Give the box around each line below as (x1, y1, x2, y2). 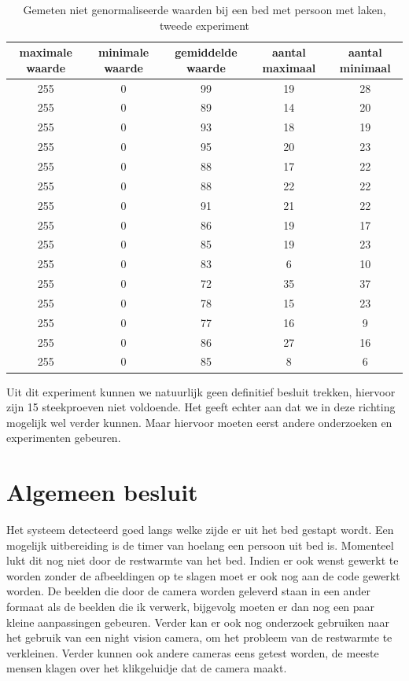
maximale (19, 44, 72, 61)
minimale (98, 44, 149, 61)
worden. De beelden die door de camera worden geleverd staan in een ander (6, 583, 370, 599)
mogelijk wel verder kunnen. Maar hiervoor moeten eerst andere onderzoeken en (6, 414, 392, 430)
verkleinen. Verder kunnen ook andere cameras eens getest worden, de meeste (6, 644, 379, 661)
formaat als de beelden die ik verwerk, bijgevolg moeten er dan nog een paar (6, 598, 375, 614)
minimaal (339, 59, 391, 75)
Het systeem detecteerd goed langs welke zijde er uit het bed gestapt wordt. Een (6, 521, 394, 538)
